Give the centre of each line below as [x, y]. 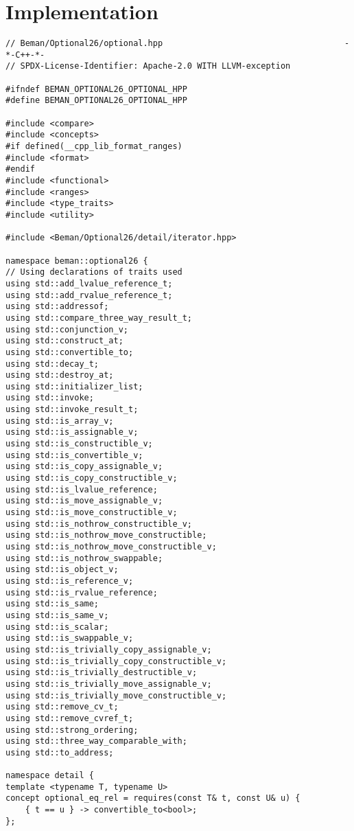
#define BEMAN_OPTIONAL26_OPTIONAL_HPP [96, 101]
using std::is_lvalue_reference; [82, 489]
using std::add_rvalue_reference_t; [89, 295]
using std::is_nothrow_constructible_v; [99, 524]
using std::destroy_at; [60, 375]
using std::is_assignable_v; [72, 432]
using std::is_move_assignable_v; [84, 501]
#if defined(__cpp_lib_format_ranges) [94, 147]
